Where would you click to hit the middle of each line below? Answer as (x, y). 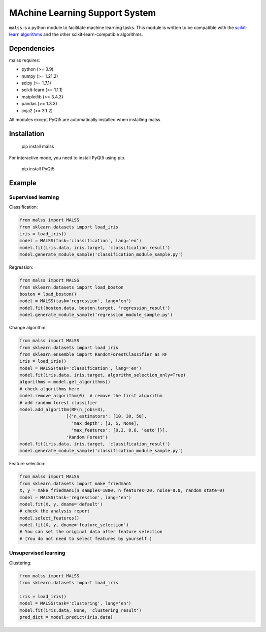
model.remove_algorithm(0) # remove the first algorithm (91, 396)
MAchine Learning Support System (83, 13)
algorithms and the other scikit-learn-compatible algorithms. (82, 34)
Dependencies (32, 48)
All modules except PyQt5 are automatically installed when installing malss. (85, 119)
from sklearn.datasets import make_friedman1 (75, 483)
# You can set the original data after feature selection (91, 532)
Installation (27, 134)
